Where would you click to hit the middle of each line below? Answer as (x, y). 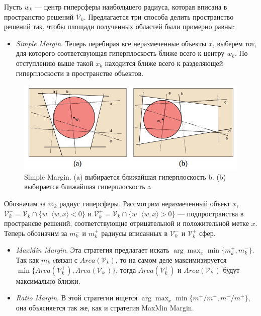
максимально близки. (48, 281)
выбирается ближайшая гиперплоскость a (88, 186)
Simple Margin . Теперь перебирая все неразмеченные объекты (111, 43)
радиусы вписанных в (135, 233)
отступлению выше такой (55, 63)
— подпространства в (211, 213)
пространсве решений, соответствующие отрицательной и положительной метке (126, 223)
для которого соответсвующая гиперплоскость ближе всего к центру (120, 53)
